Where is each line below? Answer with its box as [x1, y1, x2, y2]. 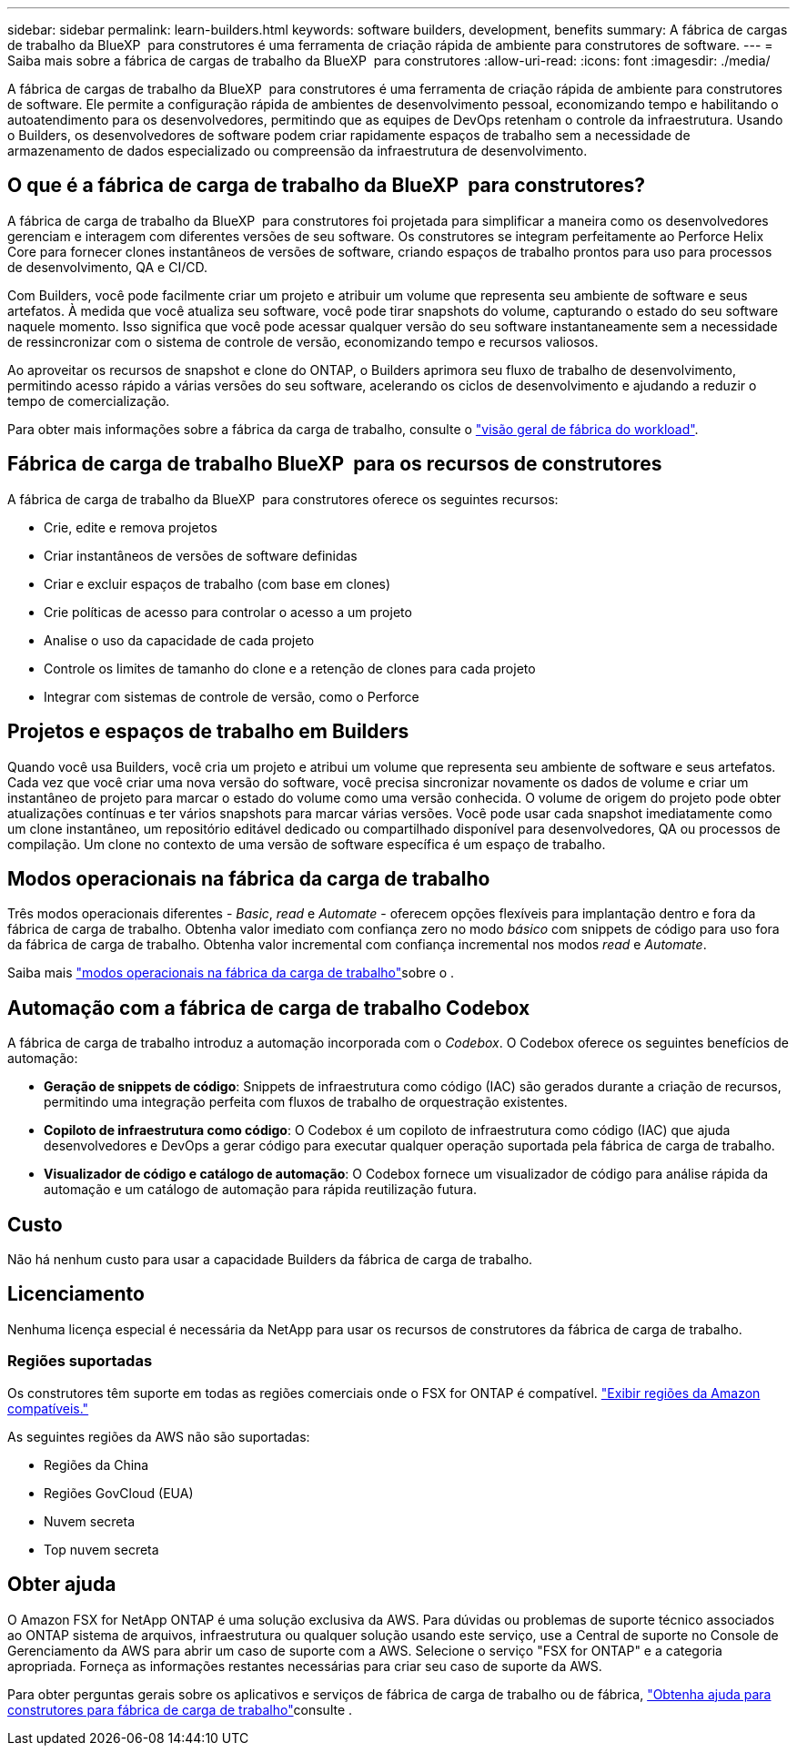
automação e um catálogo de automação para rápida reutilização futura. [44, 1181, 478, 1198]
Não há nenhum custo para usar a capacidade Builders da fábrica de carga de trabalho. [7, 1251, 533, 1268]
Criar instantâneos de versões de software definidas [44, 547, 358, 563]
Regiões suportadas [7, 1352, 153, 1371]
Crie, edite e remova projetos [44, 519, 217, 535]
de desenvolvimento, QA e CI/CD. [7, 258, 207, 275]
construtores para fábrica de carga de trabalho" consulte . [7, 1701, 353, 1718]
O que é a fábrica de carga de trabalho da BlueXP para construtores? [7, 174, 646, 198]
